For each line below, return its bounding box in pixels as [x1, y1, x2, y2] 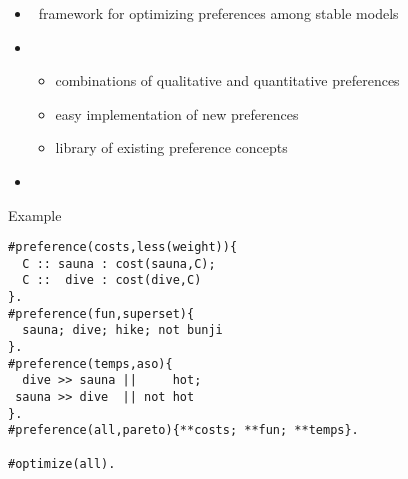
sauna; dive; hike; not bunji [22, 323, 223, 338]
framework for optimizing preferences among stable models [38, 3, 399, 23]
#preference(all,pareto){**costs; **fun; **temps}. [8, 423, 359, 438]
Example [8, 204, 62, 225]
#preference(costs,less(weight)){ [8, 240, 238, 255]
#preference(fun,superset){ [8, 306, 195, 321]
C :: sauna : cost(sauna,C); [22, 256, 216, 271]
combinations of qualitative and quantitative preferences [55, 70, 400, 91]
